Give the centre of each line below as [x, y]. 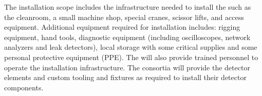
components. [24, 87]
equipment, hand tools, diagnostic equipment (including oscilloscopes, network [127, 37]
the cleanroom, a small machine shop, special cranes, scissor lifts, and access [124, 17]
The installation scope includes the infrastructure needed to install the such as [128, 7]
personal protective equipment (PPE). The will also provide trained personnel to [131, 57]
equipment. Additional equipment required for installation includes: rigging [122, 27]
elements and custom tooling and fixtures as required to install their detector [125, 77]
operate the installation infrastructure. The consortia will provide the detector [127, 67]
